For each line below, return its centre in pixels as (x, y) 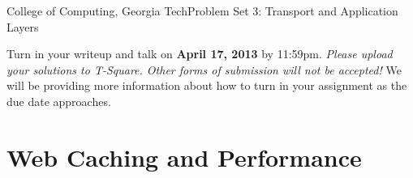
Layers (23, 26)
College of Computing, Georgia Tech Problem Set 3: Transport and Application (202, 11)
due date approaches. (59, 101)
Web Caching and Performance (184, 157)
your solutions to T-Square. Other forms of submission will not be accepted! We (204, 69)
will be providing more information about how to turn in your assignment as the (207, 85)
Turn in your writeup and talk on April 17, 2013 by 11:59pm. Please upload (200, 54)
